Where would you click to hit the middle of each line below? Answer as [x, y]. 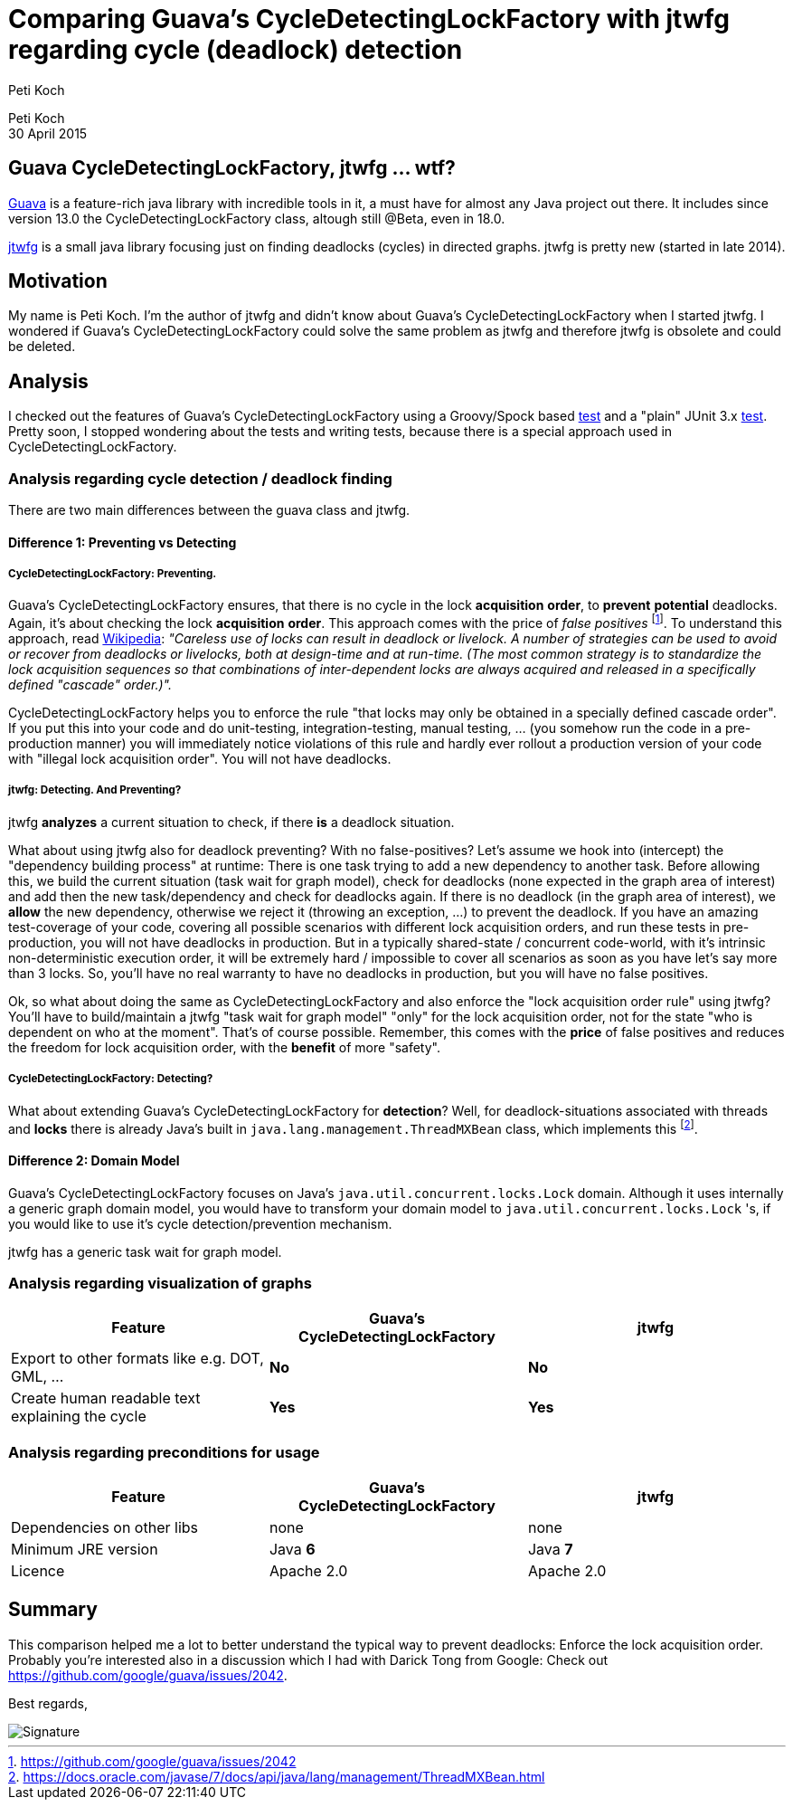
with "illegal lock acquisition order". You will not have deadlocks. [200, 759]
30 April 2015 [48, 133]
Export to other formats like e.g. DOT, [137, 1359]
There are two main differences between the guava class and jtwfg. [209, 510]
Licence [38, 1571]
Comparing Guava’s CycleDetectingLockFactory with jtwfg [369, 19]
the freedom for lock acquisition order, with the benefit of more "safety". [224, 1047]
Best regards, [48, 1703]
